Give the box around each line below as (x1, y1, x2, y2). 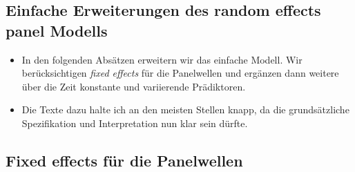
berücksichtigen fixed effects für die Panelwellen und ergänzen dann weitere (21, 66, 339, 80)
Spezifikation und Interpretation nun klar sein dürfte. (21, 115, 248, 130)
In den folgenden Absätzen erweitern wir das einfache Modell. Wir (21, 52, 303, 66)
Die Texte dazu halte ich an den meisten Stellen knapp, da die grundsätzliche (21, 102, 349, 117)
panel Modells (6, 19, 108, 41)
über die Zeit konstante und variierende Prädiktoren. (21, 79, 246, 93)
